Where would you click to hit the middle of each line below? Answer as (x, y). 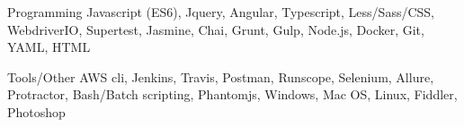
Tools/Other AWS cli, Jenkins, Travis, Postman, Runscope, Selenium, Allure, (221, 76)
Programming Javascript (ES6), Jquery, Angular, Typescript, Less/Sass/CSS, (221, 12)
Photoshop (36, 111)
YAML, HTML (49, 47)
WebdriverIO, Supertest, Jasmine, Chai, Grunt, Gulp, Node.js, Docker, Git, (216, 29)
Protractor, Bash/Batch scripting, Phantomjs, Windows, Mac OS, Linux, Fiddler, (232, 94)
